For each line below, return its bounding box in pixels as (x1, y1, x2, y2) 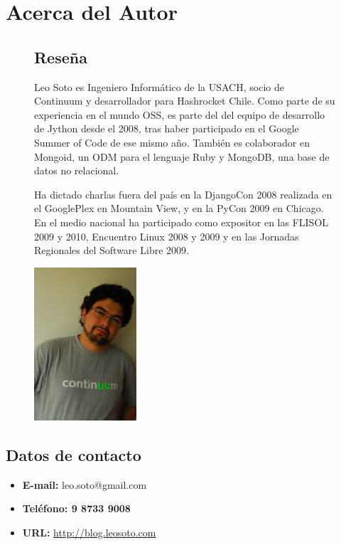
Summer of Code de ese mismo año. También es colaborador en (34, 134, 310, 149)
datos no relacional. (34, 163, 119, 178)
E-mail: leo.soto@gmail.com (22, 477, 147, 492)
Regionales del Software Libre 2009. (34, 243, 189, 258)
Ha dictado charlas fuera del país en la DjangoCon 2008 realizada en (34, 186, 332, 201)
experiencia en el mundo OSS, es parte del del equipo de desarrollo (34, 107, 325, 122)
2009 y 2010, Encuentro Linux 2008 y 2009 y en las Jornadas (34, 228, 299, 243)
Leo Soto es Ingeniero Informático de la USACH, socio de (34, 79, 284, 94)
